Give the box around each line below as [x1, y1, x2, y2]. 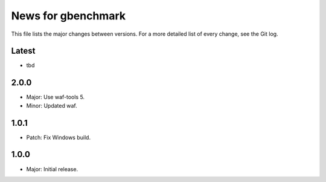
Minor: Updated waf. [26, 102, 78, 109]
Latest [11, 46, 36, 56]
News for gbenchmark [11, 9, 126, 22]
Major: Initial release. [26, 165, 78, 172]
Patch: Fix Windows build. [26, 134, 91, 141]
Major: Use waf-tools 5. [26, 94, 85, 101]
